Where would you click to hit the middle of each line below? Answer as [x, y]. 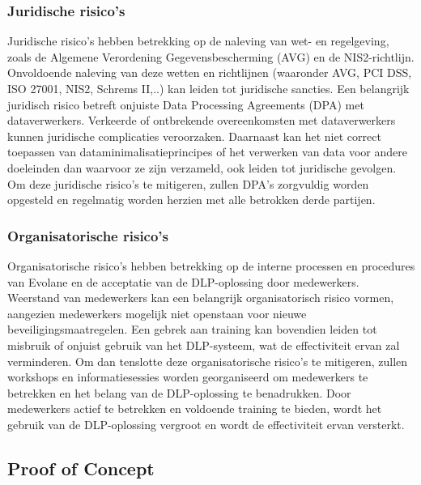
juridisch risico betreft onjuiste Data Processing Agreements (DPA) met [186, 104]
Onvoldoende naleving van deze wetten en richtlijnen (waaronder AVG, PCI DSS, [210, 72]
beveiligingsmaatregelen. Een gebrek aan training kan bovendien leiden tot [192, 329]
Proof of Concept [81, 468]
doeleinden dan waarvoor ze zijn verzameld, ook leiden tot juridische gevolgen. [202, 167]
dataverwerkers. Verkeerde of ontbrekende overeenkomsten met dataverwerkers [202, 120]
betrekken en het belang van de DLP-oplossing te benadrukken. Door [179, 392]
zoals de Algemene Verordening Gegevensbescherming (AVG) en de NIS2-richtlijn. [211, 56]
